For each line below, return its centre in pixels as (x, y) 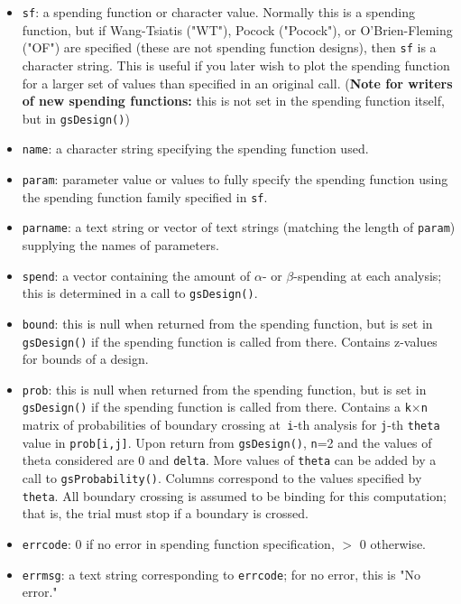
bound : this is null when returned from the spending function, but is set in (227, 323)
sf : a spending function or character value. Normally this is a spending (219, 12)
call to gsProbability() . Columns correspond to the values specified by (222, 478)
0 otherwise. (393, 543)
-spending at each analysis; (368, 275)
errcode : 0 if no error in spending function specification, (178, 543)
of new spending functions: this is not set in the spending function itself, (233, 101)
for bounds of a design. (85, 359)
